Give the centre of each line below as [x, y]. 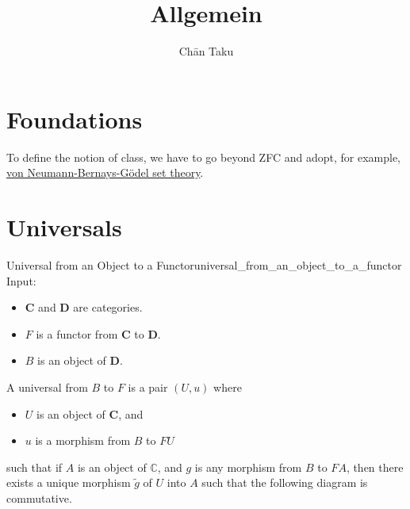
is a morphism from [83, 440]
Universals [64, 227]
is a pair [148, 387]
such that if [34, 467]
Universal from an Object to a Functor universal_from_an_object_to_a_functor [204, 264]
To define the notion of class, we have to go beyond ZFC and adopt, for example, [203, 157]
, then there [375, 467]
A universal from [47, 387]
